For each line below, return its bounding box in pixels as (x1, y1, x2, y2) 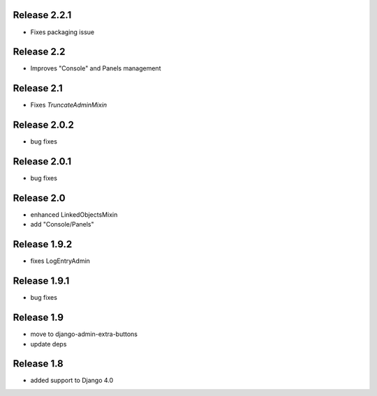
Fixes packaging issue (30, 28, 94, 36)
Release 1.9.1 (13, 275, 70, 287)
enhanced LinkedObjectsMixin (30, 211, 118, 219)
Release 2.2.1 (13, 9, 72, 21)
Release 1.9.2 (13, 238, 73, 250)
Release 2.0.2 (13, 119, 75, 131)
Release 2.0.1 (13, 155, 72, 167)
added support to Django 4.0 (30, 376, 114, 385)
